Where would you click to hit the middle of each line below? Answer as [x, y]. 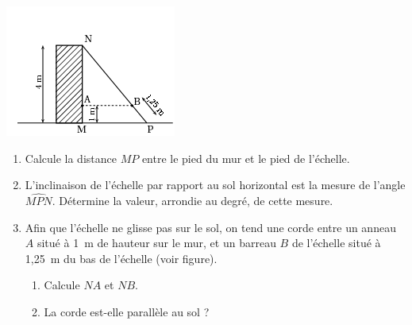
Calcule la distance [71, 158]
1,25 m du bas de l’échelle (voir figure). [121, 258]
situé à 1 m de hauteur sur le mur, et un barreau [156, 243]
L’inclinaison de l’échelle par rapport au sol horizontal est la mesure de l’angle [215, 185]
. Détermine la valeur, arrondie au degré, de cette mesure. [193, 200]
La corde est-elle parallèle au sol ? [127, 311]
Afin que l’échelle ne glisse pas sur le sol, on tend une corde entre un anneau [210, 227]
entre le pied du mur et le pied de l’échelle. [246, 158]
